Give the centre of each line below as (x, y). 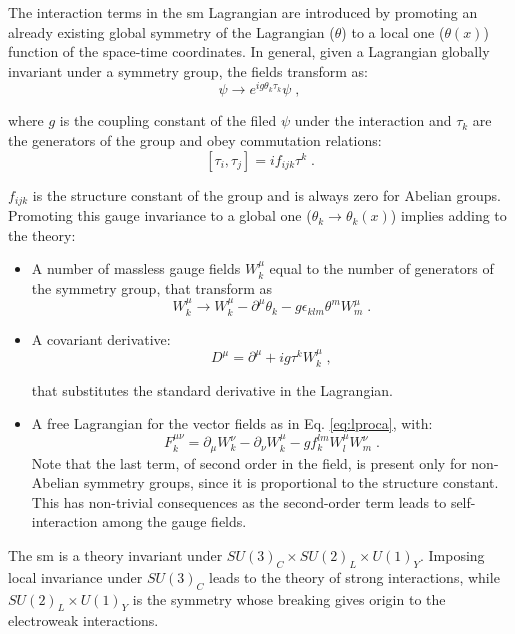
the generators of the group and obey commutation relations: (195, 140)
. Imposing (452, 555)
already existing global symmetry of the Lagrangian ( (171, 31)
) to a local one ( (393, 31)
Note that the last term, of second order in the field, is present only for (249, 462)
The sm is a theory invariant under (115, 555)
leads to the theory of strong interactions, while (354, 576)
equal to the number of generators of (381, 268)
